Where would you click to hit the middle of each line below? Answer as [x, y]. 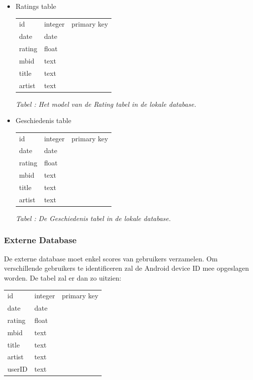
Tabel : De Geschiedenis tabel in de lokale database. [93, 218]
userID [18, 369]
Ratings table [36, 6]
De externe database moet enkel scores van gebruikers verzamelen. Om [111, 258]
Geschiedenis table [43, 120]
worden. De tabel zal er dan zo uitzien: [63, 277]
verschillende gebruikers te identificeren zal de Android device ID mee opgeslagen [126, 268]
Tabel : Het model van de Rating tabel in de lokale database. [106, 104]
